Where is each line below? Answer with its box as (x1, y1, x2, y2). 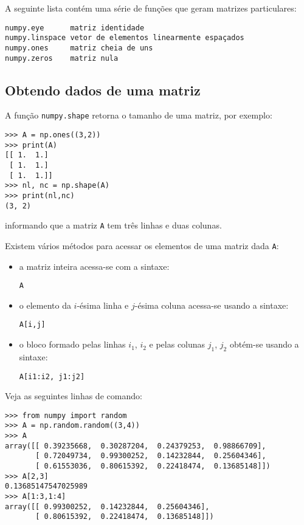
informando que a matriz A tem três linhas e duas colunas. (5, 219, 222, 232)
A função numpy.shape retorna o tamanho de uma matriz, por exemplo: (5, 109, 272, 122)
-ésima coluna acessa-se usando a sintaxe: (134, 298, 289, 311)
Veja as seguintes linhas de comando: (5, 389, 142, 402)
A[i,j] (19, 320, 46, 329)
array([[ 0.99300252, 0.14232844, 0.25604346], (5, 502, 210, 511)
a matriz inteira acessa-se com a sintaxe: (19, 259, 170, 272)
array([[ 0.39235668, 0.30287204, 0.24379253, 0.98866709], (5, 441, 266, 450)
